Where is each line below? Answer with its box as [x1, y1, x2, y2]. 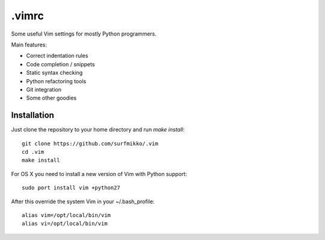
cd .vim [22, 148, 45, 155]
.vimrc [11, 9, 45, 22]
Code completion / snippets [26, 60, 95, 68]
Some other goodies [26, 94, 77, 102]
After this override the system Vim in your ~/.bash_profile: [11, 198, 155, 205]
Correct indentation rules [26, 52, 88, 60]
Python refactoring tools [26, 77, 87, 84]
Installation [11, 110, 54, 121]
